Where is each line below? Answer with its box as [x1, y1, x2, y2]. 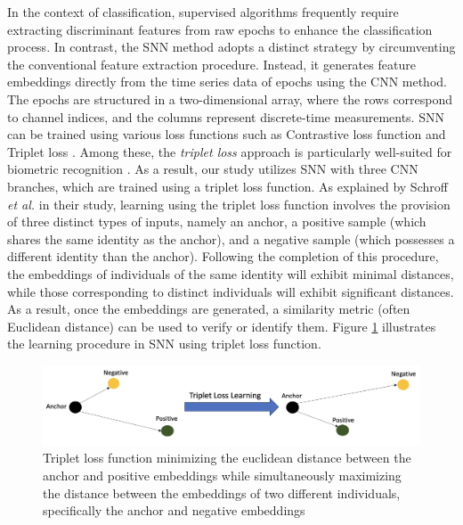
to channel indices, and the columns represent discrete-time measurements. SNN [7, 107, 444, 126]
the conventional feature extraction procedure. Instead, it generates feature [7, 54, 416, 73]
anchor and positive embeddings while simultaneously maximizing [43, 465, 402, 484]
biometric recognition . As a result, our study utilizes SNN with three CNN [7, 160, 418, 178]
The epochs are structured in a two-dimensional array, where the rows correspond [7, 89, 453, 108]
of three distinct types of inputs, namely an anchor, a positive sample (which [7, 212, 426, 231]
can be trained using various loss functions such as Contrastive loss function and [7, 125, 446, 144]
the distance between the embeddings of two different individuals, [43, 483, 401, 502]
